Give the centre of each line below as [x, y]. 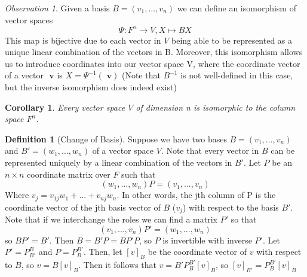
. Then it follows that [117, 265]
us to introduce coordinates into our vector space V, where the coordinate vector [153, 63]
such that [139, 174]
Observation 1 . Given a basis [57, 8]
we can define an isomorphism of [237, 8]
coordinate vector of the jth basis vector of [83, 207]
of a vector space [123, 150]
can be [283, 150]
